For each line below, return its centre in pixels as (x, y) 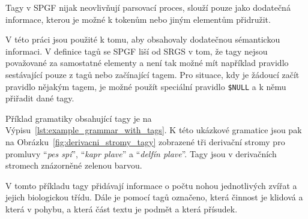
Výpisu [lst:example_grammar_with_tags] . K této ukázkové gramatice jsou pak (154, 130)
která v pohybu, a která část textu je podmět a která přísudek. (122, 208)
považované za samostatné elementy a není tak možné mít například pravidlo (147, 63)
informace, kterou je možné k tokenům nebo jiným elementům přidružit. (138, 19)
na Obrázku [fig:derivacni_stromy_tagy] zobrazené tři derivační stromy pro (145, 142)
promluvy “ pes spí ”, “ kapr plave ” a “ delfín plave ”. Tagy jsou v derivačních (141, 153)
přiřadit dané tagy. (40, 98)
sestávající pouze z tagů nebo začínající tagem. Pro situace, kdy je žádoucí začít (152, 74)
